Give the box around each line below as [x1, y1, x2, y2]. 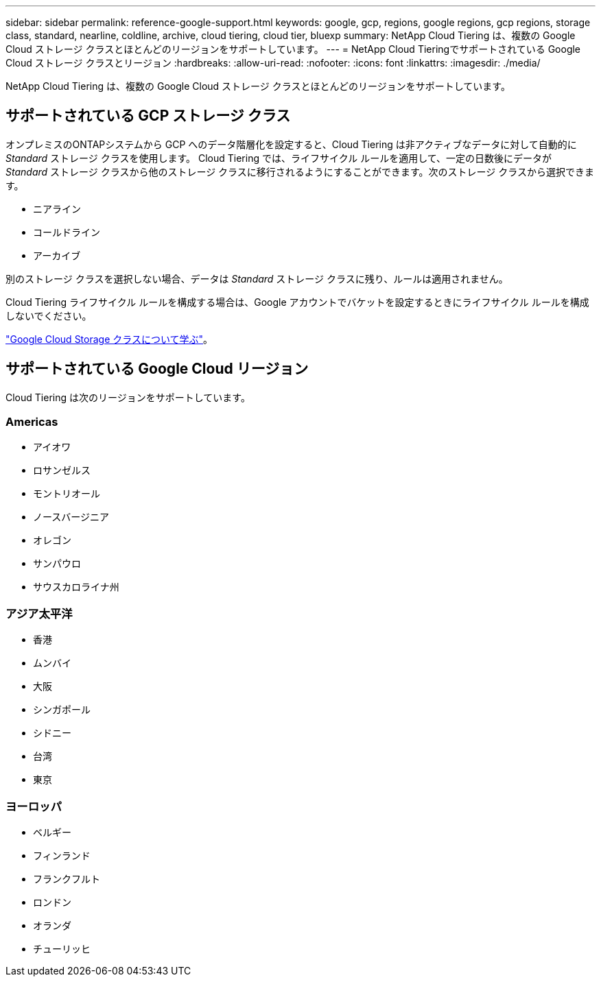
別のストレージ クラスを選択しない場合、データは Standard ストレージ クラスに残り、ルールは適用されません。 [5, 272, 508, 285]
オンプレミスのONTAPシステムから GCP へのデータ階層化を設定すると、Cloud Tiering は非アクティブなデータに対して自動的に [5, 138, 577, 150]
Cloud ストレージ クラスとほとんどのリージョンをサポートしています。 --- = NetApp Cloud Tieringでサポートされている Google [5, 43, 581, 55]
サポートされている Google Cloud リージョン [5, 360, 309, 378]
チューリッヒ [33, 942, 91, 955]
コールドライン [33, 226, 100, 238]
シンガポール [33, 704, 91, 716]
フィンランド [33, 849, 91, 861]
